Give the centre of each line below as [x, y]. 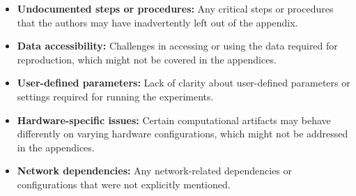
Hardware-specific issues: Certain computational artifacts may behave [174, 120]
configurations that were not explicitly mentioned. [124, 184]
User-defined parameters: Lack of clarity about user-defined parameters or [184, 83]
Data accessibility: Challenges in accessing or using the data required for [177, 46]
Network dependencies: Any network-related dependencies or [155, 171]
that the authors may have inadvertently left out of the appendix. [157, 22]
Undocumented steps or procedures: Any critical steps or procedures [175, 8]
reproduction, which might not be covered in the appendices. [147, 59]
